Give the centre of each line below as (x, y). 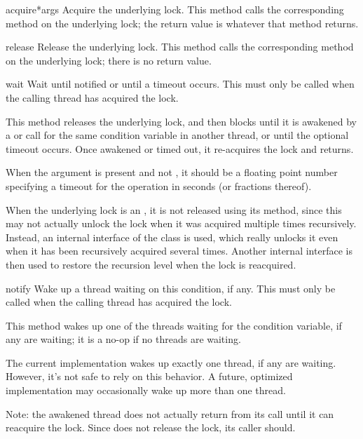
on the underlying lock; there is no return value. (109, 60)
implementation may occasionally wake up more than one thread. (146, 390)
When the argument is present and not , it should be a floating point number (172, 172)
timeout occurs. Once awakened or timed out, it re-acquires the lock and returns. (180, 148)
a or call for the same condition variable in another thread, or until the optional (177, 135)
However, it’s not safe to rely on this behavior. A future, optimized (149, 376)
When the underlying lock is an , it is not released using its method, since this (174, 209)
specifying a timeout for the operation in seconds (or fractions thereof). (159, 185)
